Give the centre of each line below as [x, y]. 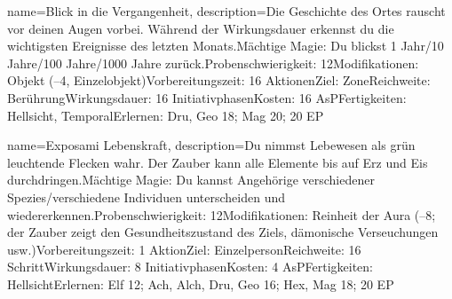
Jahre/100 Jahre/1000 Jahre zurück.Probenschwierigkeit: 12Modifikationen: [213, 63]
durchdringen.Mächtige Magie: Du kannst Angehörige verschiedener [191, 180]
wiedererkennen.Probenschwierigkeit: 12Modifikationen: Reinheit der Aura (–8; [222, 214]
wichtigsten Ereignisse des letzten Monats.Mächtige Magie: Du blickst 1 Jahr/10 [226, 46]
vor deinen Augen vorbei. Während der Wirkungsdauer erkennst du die [201, 28]
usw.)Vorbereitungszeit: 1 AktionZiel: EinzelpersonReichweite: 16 [184, 249]
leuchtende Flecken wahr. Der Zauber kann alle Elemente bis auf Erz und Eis [218, 162]
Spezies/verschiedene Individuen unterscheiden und [146, 197]
